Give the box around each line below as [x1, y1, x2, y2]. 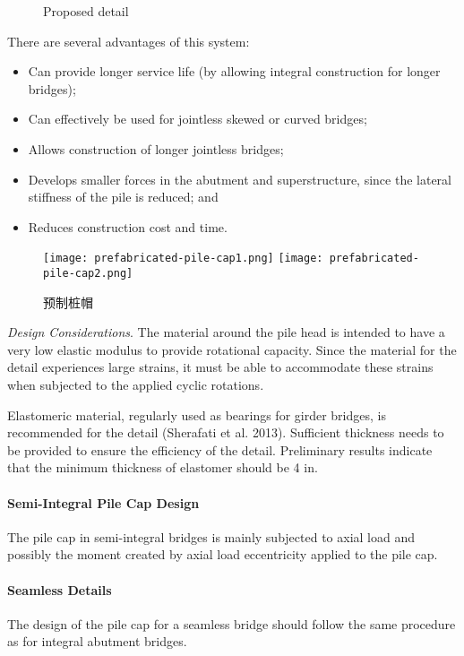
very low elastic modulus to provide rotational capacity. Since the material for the [7, 340, 457, 358]
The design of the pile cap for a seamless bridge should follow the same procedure [7, 614, 456, 633]
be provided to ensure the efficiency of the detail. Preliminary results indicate [7, 440, 433, 459]
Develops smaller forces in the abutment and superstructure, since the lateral [28, 169, 452, 188]
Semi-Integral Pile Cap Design [7, 493, 200, 512]
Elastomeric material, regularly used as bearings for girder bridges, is [7, 405, 386, 424]
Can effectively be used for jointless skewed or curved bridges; [28, 109, 367, 128]
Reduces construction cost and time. [28, 217, 228, 236]
